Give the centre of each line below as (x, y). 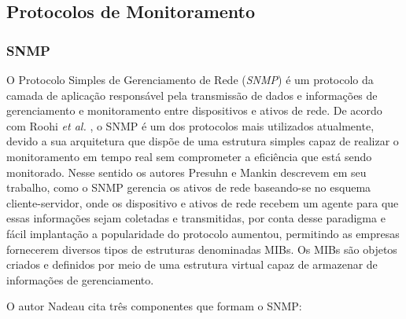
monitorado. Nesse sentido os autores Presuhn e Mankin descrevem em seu (186, 172)
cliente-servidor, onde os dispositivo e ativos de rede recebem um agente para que (203, 202)
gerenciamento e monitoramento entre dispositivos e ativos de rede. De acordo (194, 110)
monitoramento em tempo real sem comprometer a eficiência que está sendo (189, 156)
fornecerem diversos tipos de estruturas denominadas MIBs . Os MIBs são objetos (202, 249)
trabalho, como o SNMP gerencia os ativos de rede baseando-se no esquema (189, 187)
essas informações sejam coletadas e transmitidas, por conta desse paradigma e (196, 218)
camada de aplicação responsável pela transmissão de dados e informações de (192, 95)
